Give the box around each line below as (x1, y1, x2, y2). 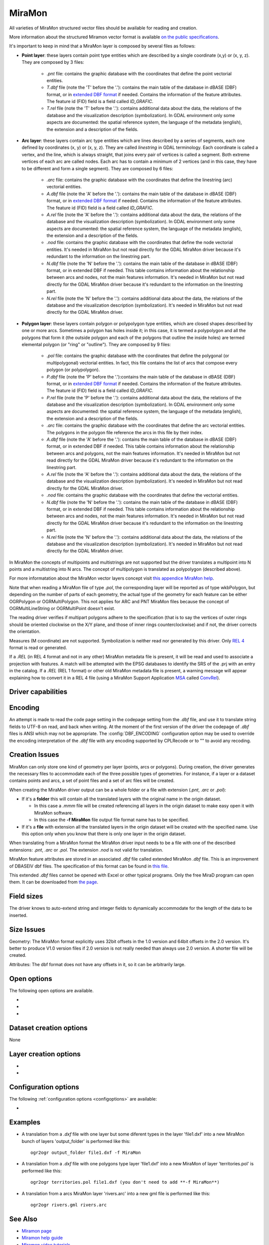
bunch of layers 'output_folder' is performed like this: (21, 1138, 131, 1144)
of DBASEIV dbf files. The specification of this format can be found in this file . (9, 863, 169, 869)
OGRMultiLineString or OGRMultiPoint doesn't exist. (9, 606, 116, 612)
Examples (9, 1118, 41, 1126)
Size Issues (9, 925, 46, 934)
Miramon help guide (21, 1235, 63, 1241)
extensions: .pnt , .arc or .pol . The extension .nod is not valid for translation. (9, 847, 163, 853)
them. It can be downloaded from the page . (9, 879, 99, 885)
